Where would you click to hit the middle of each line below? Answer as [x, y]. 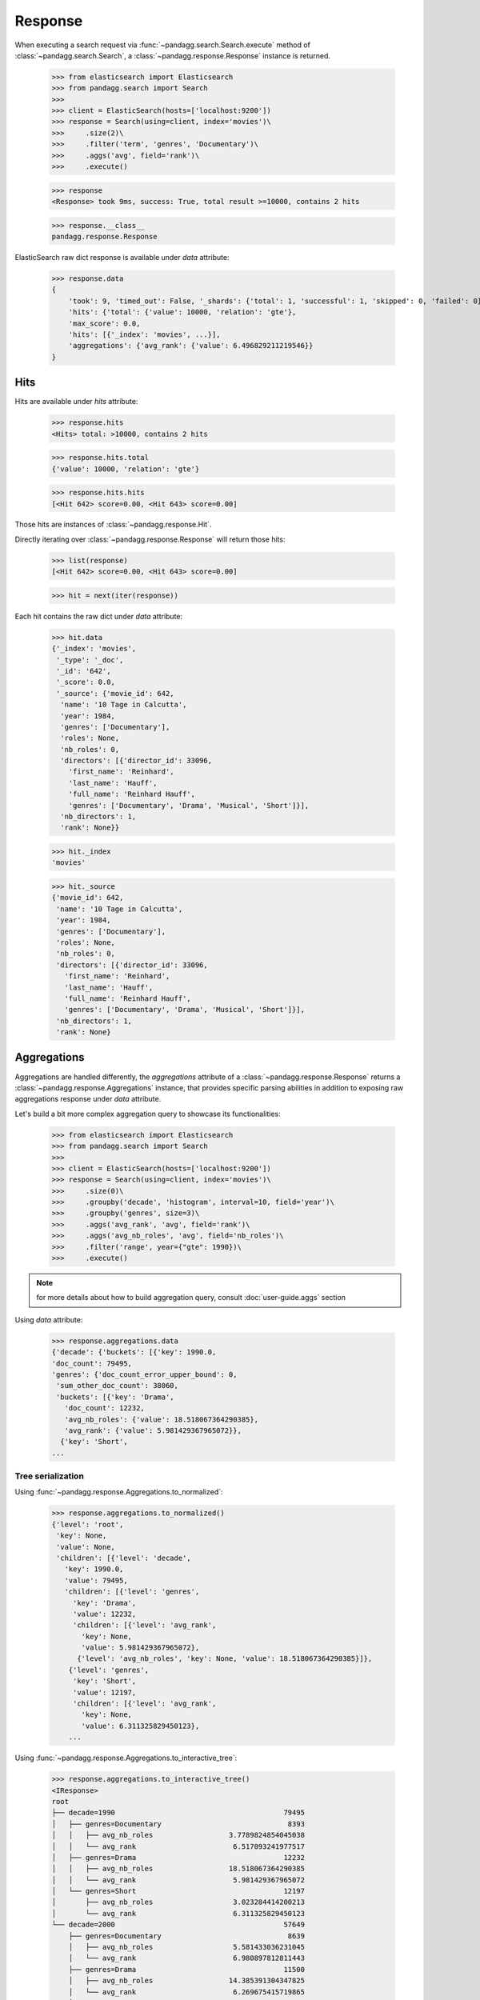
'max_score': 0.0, [104, 323]
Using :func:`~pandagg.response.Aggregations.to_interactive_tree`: [126, 1758]
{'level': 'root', [88, 1524]
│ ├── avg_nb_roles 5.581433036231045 [187, 1947]
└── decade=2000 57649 [178, 1925]
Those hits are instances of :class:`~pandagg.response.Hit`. [113, 525]
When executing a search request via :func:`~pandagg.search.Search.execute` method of [163, 45]
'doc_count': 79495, [92, 1363]
